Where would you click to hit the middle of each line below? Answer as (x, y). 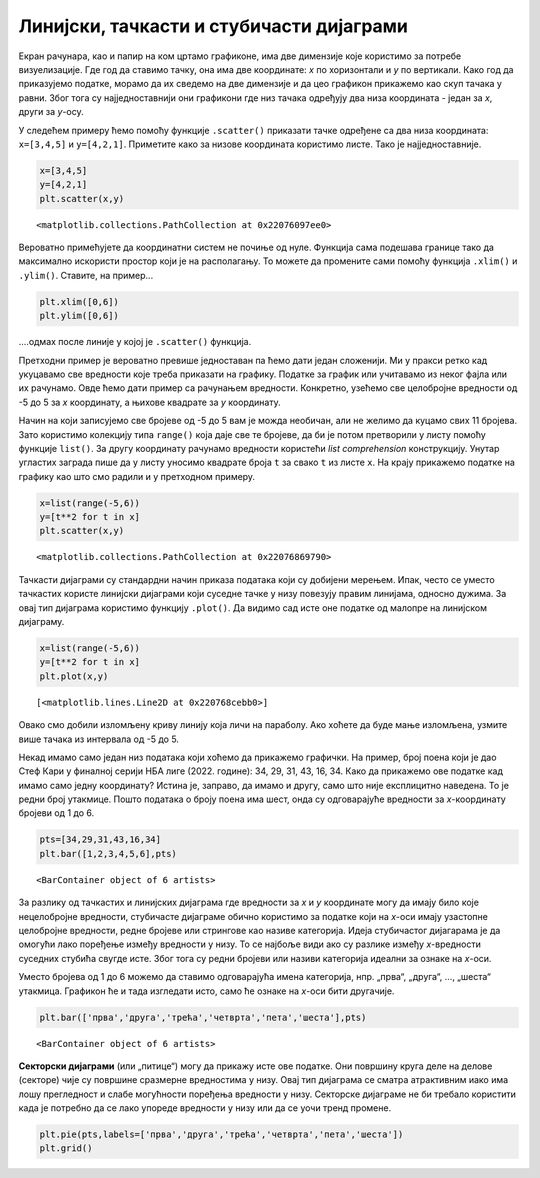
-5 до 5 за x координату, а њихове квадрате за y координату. (149, 402)
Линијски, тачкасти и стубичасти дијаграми (213, 26)
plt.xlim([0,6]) (79, 301)
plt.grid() (66, 1148)
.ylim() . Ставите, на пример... (86, 275)
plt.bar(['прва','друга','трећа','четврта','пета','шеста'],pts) (203, 1017)
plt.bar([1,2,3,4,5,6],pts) (108, 853)
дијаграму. (41, 621)
